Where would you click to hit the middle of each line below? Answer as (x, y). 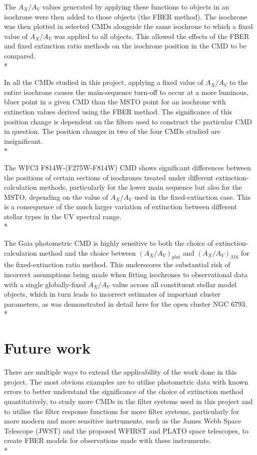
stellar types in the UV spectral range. (63, 216)
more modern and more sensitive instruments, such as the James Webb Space (123, 421)
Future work (47, 348)
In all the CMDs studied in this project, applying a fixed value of (104, 82)
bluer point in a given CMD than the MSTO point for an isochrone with (115, 102)
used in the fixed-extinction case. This (192, 197)
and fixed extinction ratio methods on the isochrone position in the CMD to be (125, 46)
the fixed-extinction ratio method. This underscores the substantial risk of (117, 264)
